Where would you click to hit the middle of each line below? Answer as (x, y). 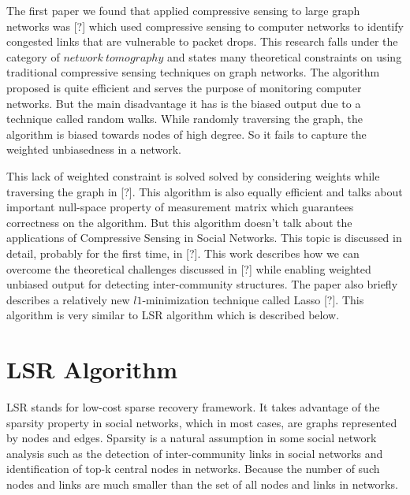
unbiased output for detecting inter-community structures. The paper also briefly (202, 284)
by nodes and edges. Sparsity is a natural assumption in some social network (192, 438)
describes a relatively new (68, 299)
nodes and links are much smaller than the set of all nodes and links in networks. (202, 484)
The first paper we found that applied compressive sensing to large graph (183, 10)
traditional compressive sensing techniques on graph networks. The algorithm (193, 72)
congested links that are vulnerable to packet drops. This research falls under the (202, 41)
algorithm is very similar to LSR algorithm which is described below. (173, 315)
